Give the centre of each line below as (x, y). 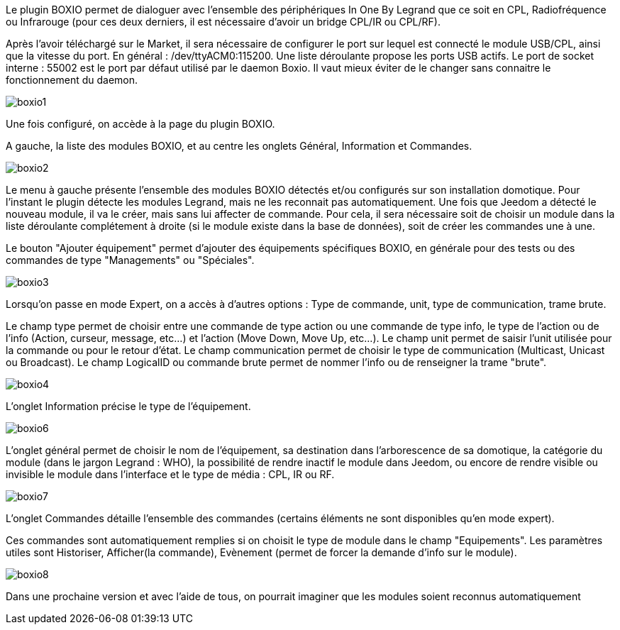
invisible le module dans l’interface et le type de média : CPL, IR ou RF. (170, 474)
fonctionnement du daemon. (72, 80)
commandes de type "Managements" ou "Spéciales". (130, 260)
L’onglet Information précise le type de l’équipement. (128, 406)
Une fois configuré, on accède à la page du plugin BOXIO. (140, 124)
